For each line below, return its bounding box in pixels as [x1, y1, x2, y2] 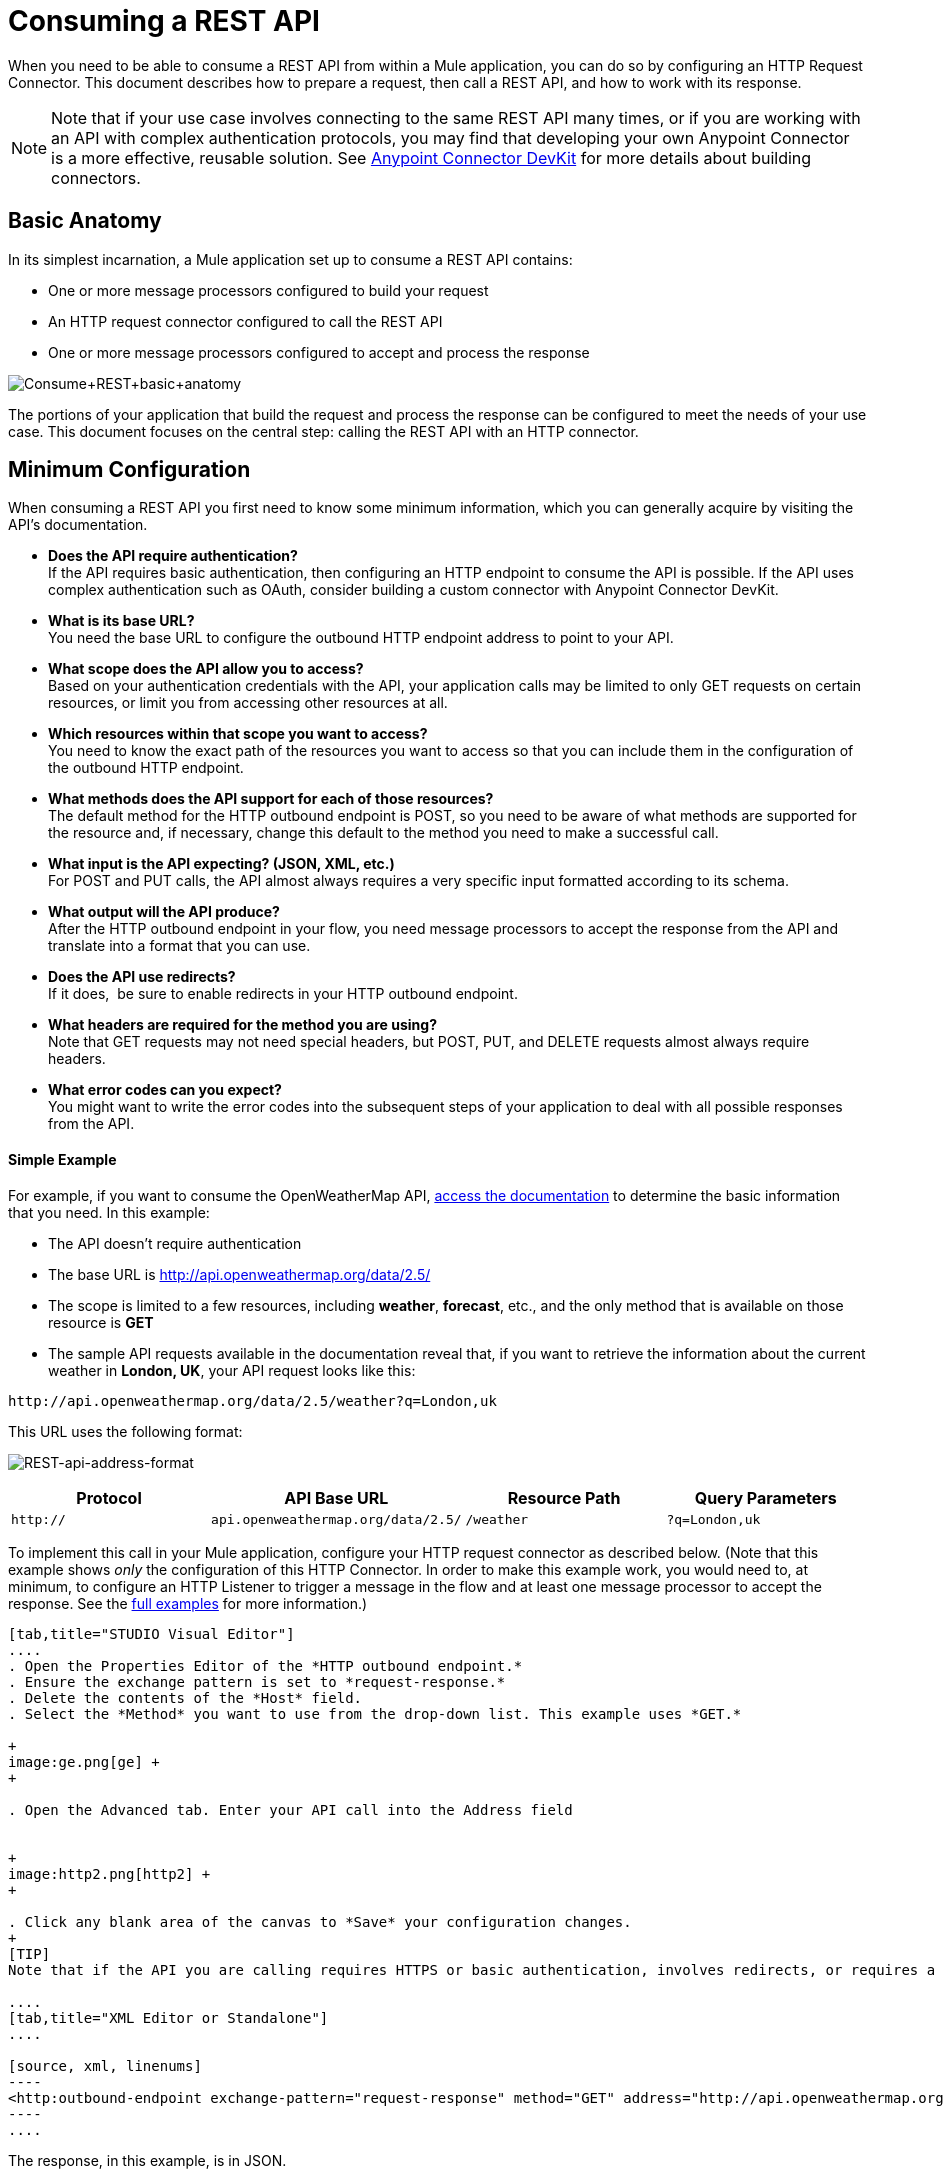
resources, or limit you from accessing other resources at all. [48, 694, 448, 712]
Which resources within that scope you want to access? [48, 725, 428, 743]
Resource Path [507, 1487, 621, 1508]
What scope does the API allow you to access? [48, 660, 364, 678]
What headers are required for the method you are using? [48, 1016, 437, 1034]
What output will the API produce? [48, 903, 280, 921]
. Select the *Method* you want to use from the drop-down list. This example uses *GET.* [8, 1705, 742, 1722]
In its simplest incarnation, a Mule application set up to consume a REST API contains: [8, 250, 573, 268]
